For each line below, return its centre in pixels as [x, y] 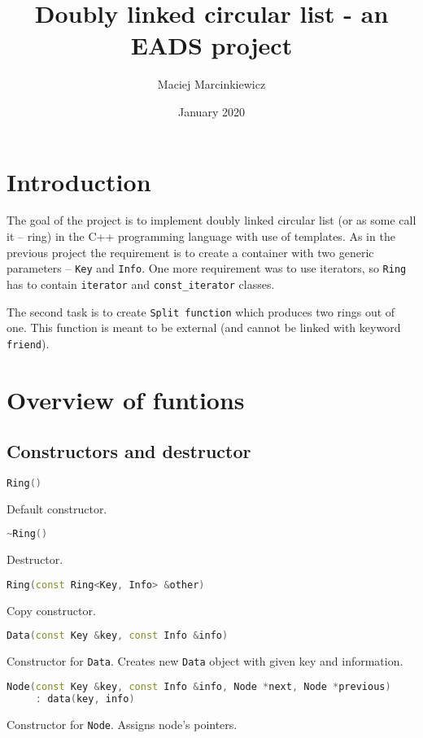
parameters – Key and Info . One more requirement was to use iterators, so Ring [207, 268]
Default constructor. [57, 508]
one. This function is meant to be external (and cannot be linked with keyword [204, 328]
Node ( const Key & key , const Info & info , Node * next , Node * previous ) [199, 686]
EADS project [211, 45]
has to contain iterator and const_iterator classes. [141, 284]
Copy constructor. [51, 610]
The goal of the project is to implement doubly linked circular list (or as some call [211, 220]
